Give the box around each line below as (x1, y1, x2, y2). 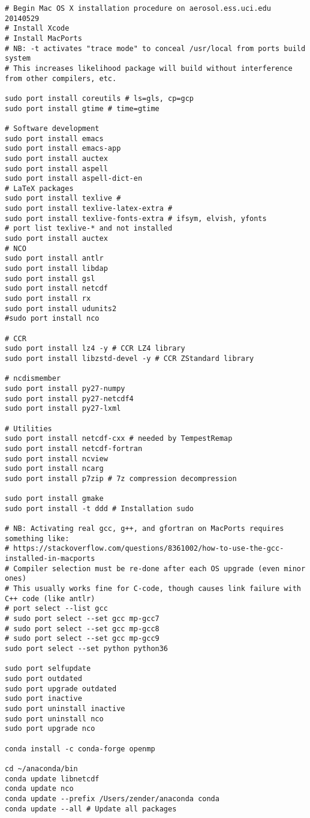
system (5, 54, 31, 63)
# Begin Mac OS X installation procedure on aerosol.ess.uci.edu (5, 4, 271, 13)
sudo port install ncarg (5, 464, 104, 473)
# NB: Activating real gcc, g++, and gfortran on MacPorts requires (5, 524, 284, 533)
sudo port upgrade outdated (5, 684, 117, 693)
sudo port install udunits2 (5, 304, 117, 313)
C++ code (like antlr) (5, 594, 95, 603)
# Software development (5, 124, 100, 133)
